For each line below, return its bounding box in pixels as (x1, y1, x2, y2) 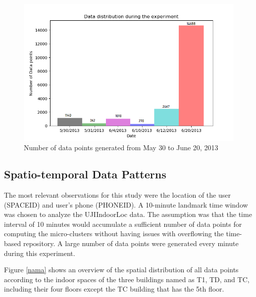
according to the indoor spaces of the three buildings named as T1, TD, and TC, (4, 274, 250, 284)
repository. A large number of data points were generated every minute (23, 238, 239, 248)
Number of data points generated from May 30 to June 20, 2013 (24, 142, 218, 153)
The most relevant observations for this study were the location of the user (4, 189, 231, 200)
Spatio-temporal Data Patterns (4, 167, 166, 182)
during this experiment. (4, 248, 75, 258)
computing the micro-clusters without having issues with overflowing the (4, 228, 224, 239)
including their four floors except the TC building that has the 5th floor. (4, 284, 224, 294)
